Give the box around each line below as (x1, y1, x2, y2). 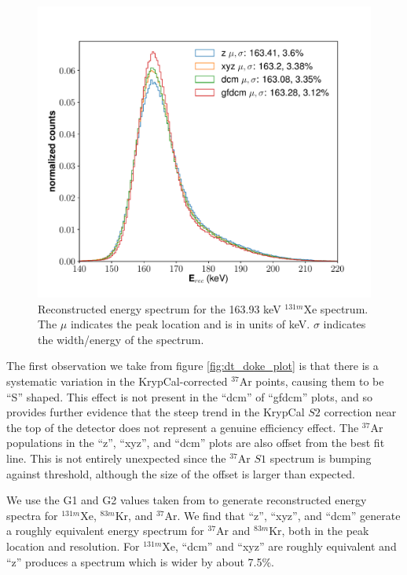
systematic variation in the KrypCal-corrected (6, 372, 228, 389)
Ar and (216, 522, 251, 539)
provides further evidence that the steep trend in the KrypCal (6, 404, 305, 420)
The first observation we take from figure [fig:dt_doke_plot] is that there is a (6, 357, 379, 374)
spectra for (6, 507, 58, 523)
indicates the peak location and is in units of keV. (70, 316, 310, 332)
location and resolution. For (6, 537, 140, 554)
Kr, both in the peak (269, 522, 369, 539)
